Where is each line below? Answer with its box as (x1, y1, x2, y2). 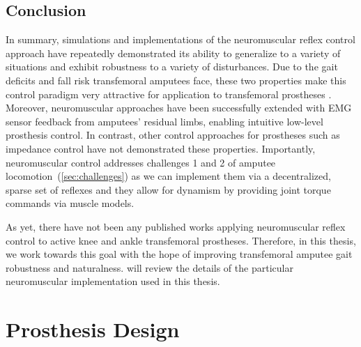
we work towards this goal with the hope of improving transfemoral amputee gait (6, 247, 353, 261)
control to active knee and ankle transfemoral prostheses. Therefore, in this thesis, (6, 233, 356, 247)
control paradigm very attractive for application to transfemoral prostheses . (6, 86, 332, 101)
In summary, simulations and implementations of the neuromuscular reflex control (6, 32, 355, 47)
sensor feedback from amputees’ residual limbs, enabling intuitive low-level (6, 114, 323, 128)
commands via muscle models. (6, 196, 135, 210)
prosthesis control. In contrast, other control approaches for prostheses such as (6, 128, 340, 142)
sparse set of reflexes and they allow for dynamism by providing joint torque (6, 182, 331, 196)
